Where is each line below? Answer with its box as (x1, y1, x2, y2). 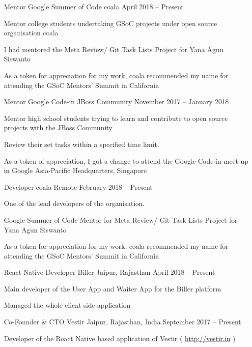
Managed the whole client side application (4, 300, 131, 310)
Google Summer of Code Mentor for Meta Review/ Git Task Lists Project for (4, 214, 238, 225)
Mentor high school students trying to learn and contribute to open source (4, 113, 228, 123)
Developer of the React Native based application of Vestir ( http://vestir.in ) (4, 333, 236, 343)
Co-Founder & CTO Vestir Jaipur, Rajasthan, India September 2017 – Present (4, 317, 241, 327)
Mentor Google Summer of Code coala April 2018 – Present (4, 1, 184, 11)
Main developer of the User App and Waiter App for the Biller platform (4, 283, 221, 293)
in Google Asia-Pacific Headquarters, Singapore (4, 165, 147, 175)
